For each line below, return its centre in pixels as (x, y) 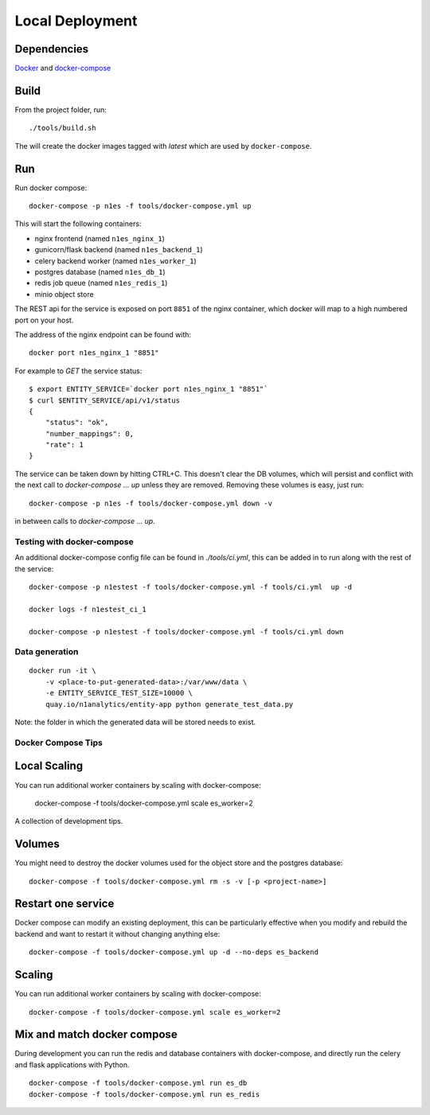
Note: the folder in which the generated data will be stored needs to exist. (135, 722)
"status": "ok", (77, 423)
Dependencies (52, 49)
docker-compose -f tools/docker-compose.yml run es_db (138, 1083)
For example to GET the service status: (78, 371)
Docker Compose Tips (59, 743)
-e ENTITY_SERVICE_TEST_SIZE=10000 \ (119, 693)
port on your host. (44, 320)
